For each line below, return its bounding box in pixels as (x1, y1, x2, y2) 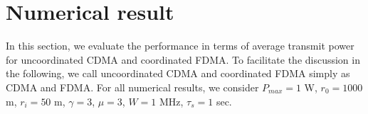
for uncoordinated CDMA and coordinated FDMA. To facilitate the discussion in (6, 52, 360, 67)
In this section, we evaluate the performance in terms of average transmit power (6, 38, 354, 53)
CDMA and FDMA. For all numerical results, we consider (6, 79, 259, 94)
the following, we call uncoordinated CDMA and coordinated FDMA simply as (6, 66, 350, 81)
